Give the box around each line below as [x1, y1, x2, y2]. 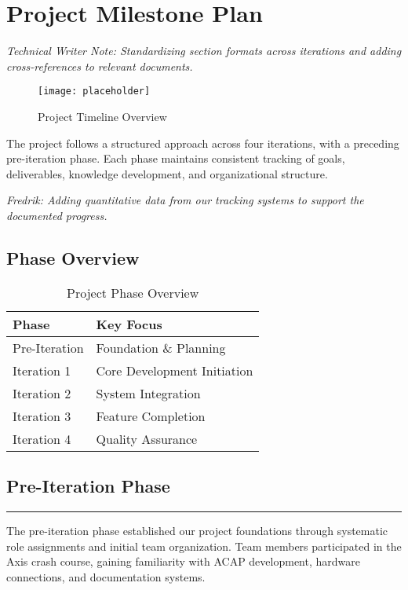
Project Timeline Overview [38, 108, 167, 124]
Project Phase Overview [67, 283, 199, 302]
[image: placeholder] [38, 86, 151, 97]
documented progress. [6, 207, 107, 223]
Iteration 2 [13, 383, 71, 402]
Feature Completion [96, 406, 206, 425]
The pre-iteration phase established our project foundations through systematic [6, 522, 388, 538]
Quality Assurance [96, 429, 198, 448]
